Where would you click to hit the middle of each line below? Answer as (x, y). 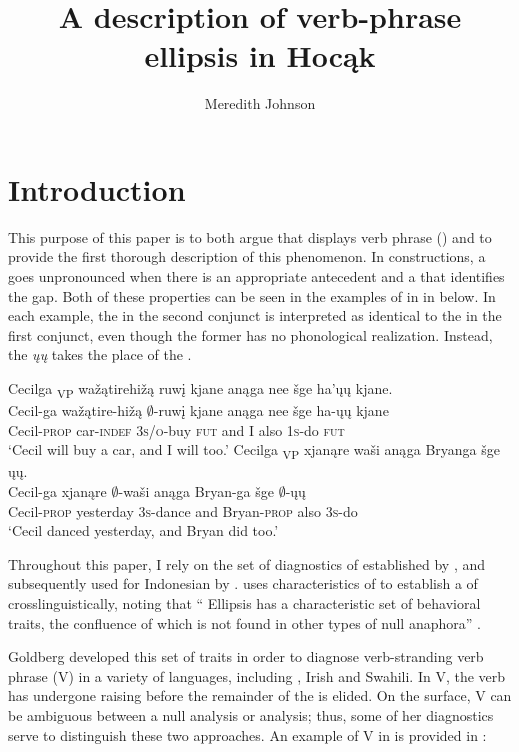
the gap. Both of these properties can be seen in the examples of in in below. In (252, 295)
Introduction (97, 188)
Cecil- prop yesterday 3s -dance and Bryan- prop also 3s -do (183, 510)
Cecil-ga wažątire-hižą (75, 410)
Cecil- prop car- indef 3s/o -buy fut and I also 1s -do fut (176, 429)
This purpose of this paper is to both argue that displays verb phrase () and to (250, 236)
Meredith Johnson (260, 103)
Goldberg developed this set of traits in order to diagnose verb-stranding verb (246, 656)
